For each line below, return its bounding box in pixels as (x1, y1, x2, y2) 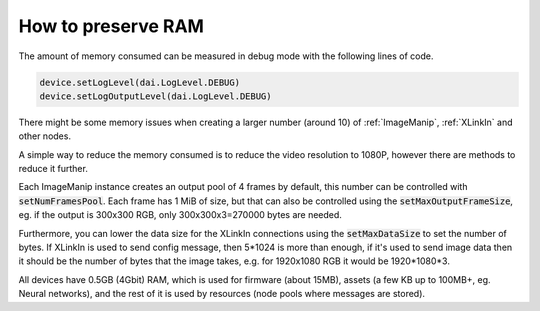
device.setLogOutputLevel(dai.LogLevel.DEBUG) (39, 90, 272, 102)
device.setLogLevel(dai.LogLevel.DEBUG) (39, 76, 240, 88)
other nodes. (18, 130, 72, 142)
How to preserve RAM (18, 15, 205, 37)
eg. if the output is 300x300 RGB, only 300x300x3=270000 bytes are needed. (18, 209, 342, 221)
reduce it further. (18, 163, 89, 175)
